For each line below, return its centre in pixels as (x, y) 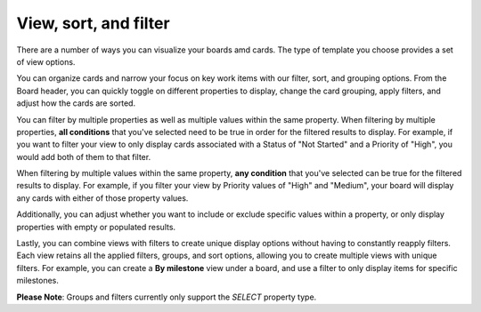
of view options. (46, 61)
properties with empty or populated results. (96, 227)
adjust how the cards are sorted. (76, 103)
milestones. (38, 281)
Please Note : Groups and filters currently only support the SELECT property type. (167, 297)
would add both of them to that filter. (84, 156)
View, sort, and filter (93, 23)
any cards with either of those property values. (102, 198)
